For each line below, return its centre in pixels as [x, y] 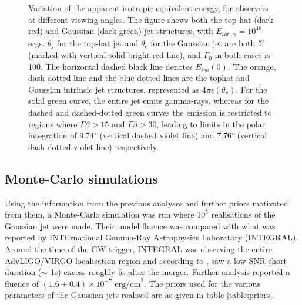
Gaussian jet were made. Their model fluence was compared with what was [140, 226]
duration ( [23, 272]
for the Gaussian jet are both [203, 43]
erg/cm [128, 284]
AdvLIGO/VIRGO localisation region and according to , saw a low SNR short [146, 260]
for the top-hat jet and [98, 43]
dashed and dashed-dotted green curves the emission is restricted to [150, 112]
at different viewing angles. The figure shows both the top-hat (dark [151, 19]
